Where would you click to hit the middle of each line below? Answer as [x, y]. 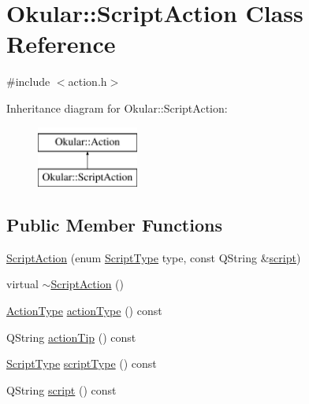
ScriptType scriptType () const [82, 363]
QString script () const [61, 389]
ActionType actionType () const [84, 311]
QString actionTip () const [71, 337]
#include [28, 82]
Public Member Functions [114, 225]
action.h [87, 82]
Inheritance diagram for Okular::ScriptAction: [117, 107]
